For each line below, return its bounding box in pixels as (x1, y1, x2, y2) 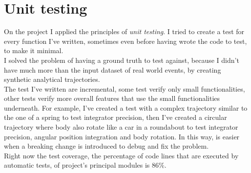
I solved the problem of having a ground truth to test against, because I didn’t (4, 55, 239, 65)
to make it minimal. (4, 45, 63, 56)
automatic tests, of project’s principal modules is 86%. (4, 160, 167, 170)
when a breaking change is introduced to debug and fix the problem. (4, 141, 209, 151)
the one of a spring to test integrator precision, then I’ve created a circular (4, 112, 227, 122)
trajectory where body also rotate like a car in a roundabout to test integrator (4, 122, 238, 132)
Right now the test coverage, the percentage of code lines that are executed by (4, 150, 239, 160)
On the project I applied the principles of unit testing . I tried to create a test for (4, 26, 245, 37)
